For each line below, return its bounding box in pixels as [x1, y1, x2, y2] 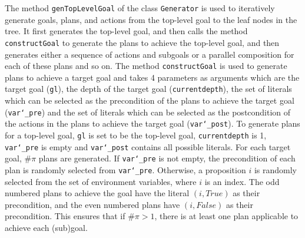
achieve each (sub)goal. [5, 221, 88, 233]
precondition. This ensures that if [5, 210, 125, 222]
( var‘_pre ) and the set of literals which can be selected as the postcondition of [5, 105, 291, 118]
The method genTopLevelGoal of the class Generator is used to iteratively [5, 2, 275, 14]
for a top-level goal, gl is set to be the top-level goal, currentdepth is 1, [5, 128, 267, 141]
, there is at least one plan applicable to [154, 210, 299, 222]
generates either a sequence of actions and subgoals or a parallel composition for [5, 48, 294, 60]
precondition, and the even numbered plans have [5, 198, 180, 210]
